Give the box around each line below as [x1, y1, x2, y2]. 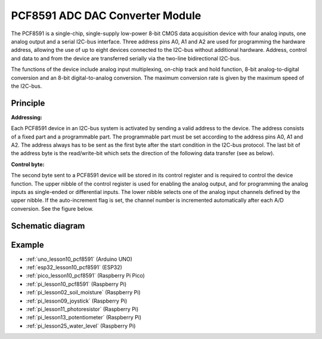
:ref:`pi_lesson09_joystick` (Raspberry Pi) [26, 297, 128, 304]
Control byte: [11, 161, 45, 168]
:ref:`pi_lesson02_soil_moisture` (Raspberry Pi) [26, 289, 141, 296]
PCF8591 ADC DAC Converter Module [11, 9, 202, 22]
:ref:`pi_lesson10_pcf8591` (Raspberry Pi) [26, 281, 127, 288]
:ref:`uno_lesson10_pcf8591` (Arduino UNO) [26, 255, 132, 263]
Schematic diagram [11, 221, 85, 231]
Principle [11, 98, 45, 108]
